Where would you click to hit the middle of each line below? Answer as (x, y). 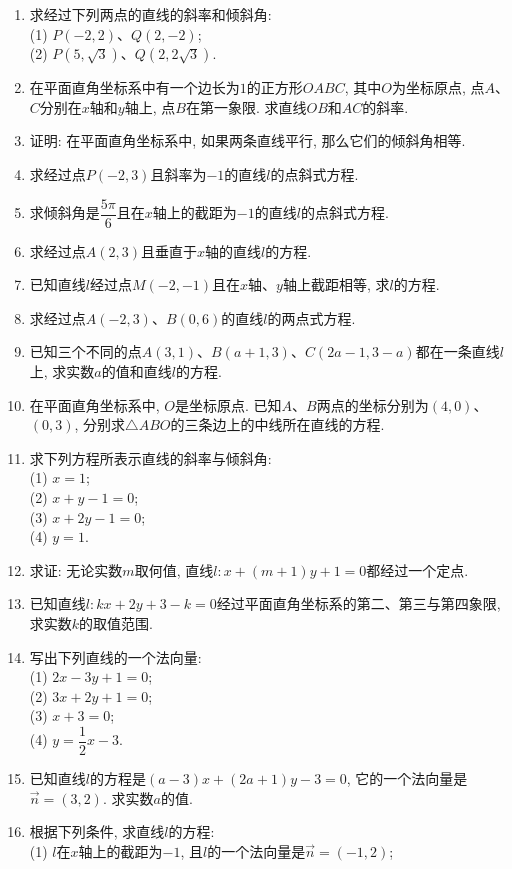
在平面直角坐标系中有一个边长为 (134, 87)
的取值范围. (116, 622)
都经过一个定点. (417, 569)
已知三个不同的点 (85, 351)
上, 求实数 (62, 371)
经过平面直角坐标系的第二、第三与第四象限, (358, 603)
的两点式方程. (311, 317)
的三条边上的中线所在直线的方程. (277, 424)
